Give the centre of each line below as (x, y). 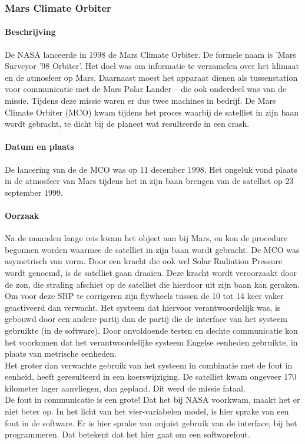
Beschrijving (30, 32)
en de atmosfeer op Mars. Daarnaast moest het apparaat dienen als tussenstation (151, 77)
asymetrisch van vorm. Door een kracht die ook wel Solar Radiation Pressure (144, 261)
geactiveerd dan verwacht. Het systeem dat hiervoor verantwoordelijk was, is (143, 307)
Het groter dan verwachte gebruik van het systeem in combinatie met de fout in (149, 365)
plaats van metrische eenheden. (61, 353)
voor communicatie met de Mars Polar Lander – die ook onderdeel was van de (146, 89)
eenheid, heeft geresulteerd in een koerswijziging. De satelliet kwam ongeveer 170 (151, 376)
